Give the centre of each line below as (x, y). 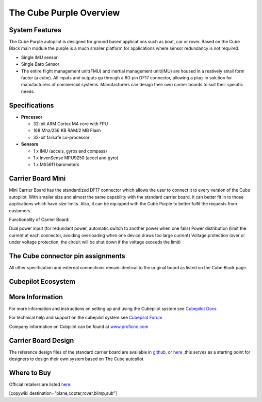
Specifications (32, 105)
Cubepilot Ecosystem (42, 282)
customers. (20, 210)
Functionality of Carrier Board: (39, 219)
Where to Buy (30, 373)
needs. (28, 91)
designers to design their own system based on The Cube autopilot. (77, 359)
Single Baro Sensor (40, 64)
